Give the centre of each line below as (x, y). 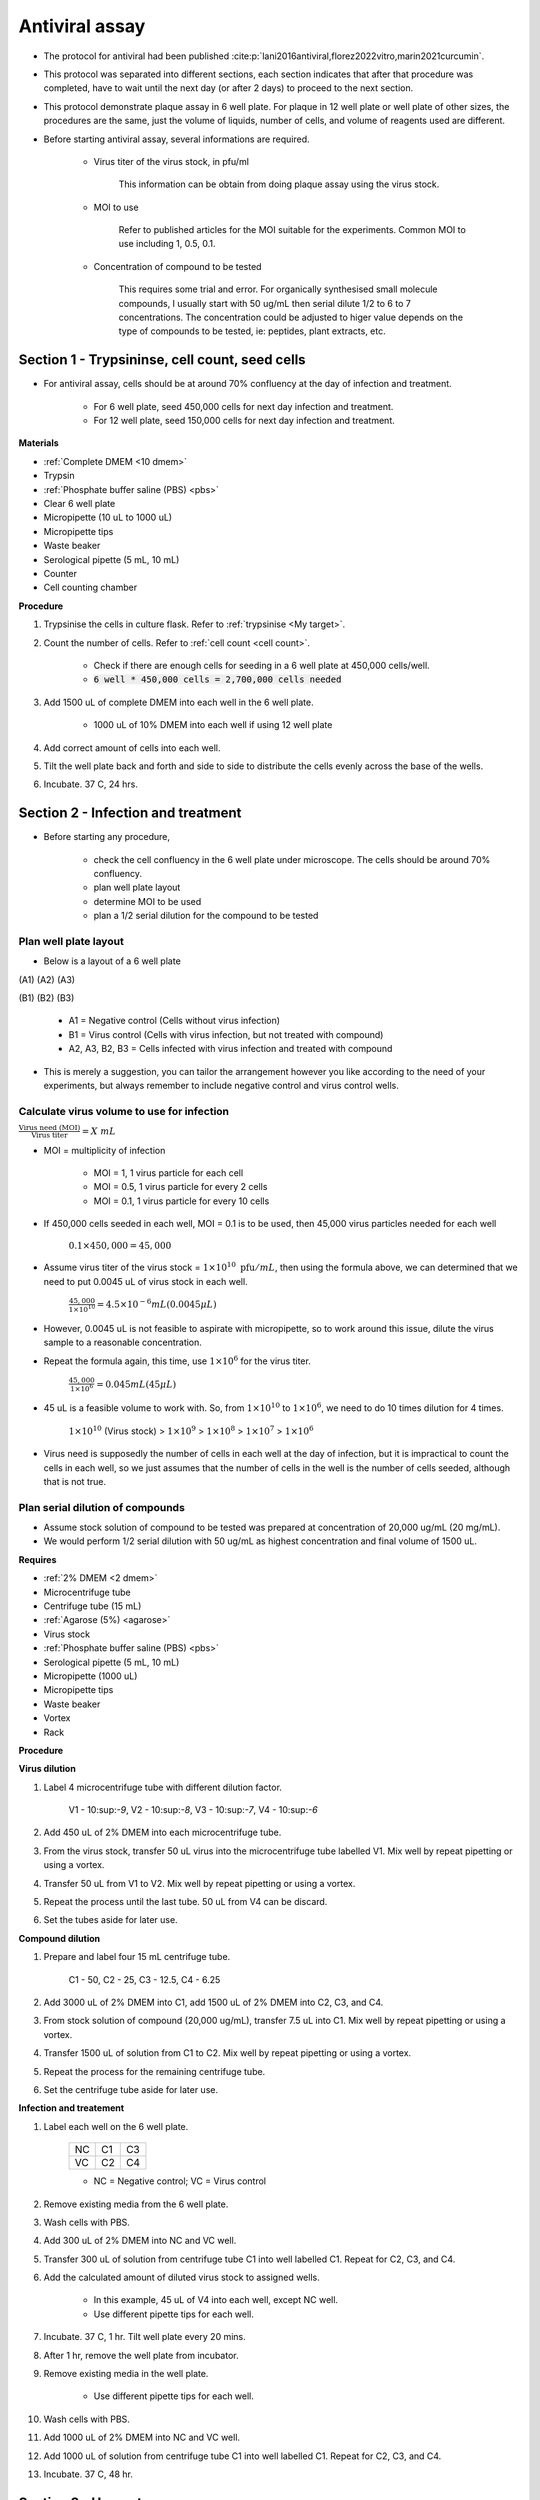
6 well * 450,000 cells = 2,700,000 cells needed (217, 679)
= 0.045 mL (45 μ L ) (136, 1384)
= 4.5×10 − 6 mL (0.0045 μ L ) (156, 1303)
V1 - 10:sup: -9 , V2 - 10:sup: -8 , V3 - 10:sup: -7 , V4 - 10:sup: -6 (193, 1810)
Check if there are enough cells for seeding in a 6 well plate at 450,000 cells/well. (261, 665)
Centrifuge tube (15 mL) (92, 1606)
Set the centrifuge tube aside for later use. (131, 2089)
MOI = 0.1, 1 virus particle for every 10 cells (181, 1201)
